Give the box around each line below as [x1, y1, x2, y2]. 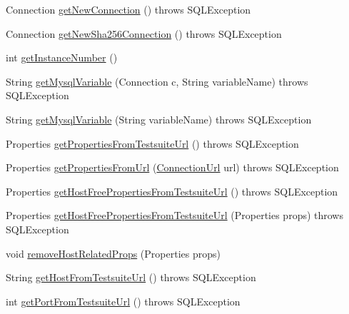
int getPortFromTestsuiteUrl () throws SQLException [6, 293, 241, 308]
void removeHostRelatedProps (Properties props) [6, 245, 221, 260]
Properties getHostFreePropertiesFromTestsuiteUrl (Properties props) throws [6, 208, 343, 223]
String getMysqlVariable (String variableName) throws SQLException [6, 111, 312, 126]
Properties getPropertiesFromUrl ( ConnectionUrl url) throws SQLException [6, 160, 339, 175]
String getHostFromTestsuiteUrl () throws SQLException [6, 270, 256, 285]
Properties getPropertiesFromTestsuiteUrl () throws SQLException [6, 136, 299, 151]
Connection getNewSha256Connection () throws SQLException [6, 26, 282, 41]
